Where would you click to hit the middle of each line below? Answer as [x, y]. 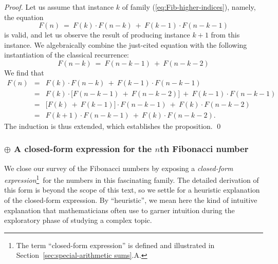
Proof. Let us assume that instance [59, 7]
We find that [24, 72]
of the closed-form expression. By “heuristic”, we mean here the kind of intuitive [131, 200]
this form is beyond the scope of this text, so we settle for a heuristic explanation [132, 190]
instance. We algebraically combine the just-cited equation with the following [126, 44]
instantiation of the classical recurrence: [67, 55]
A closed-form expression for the [83, 149]
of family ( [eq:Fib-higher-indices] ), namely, [189, 7]
